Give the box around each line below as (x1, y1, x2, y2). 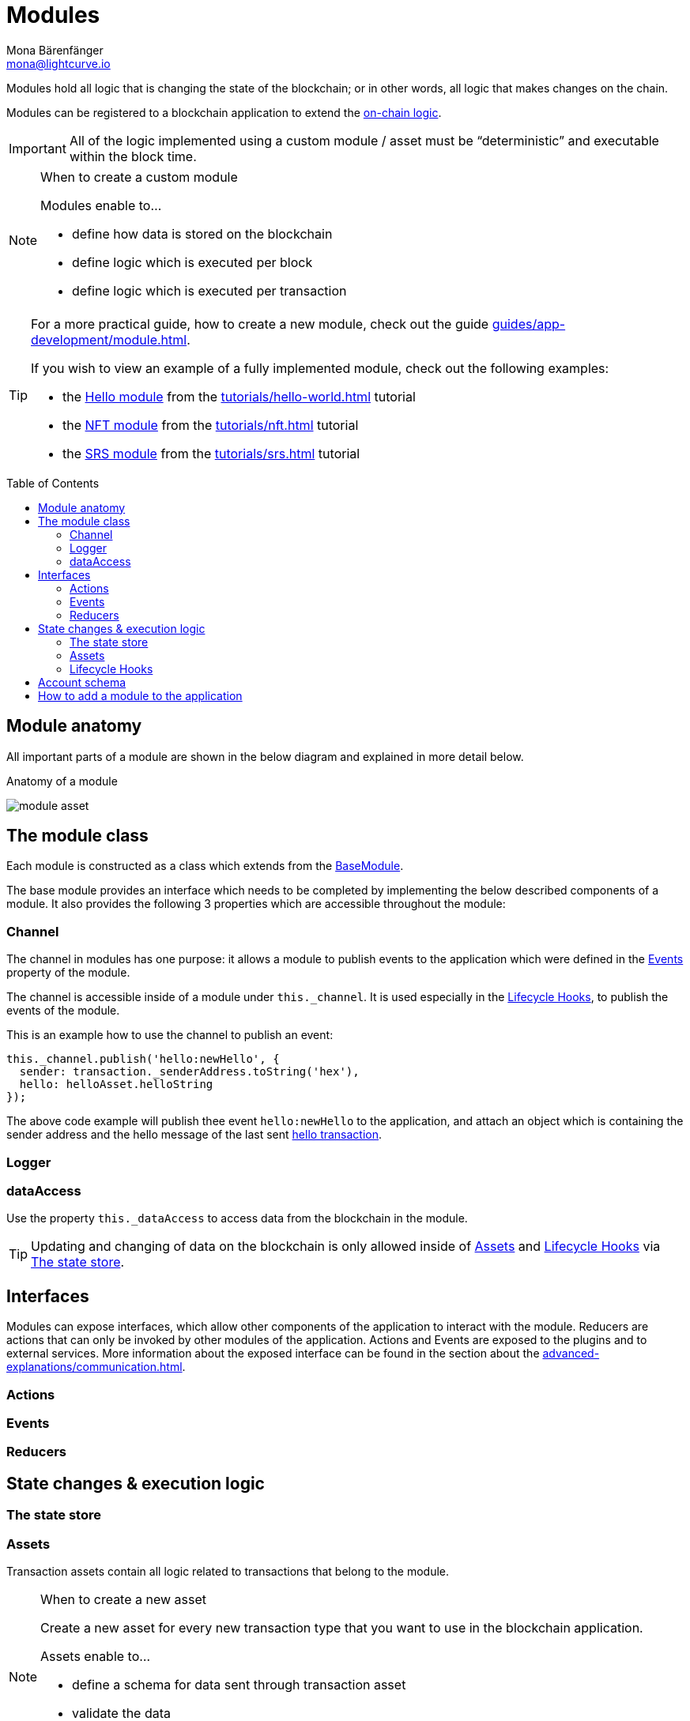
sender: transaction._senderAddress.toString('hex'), (19, 1065, 360, 1079)
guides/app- (492, 315, 566, 332)
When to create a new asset (40, 1591, 207, 1607)
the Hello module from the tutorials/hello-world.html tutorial (62, 388, 416, 405)
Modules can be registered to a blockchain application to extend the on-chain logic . (6, 105, 442, 119)
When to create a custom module (40, 168, 238, 185)
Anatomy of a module (6, 774, 118, 788)
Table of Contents (6, 476, 100, 490)
